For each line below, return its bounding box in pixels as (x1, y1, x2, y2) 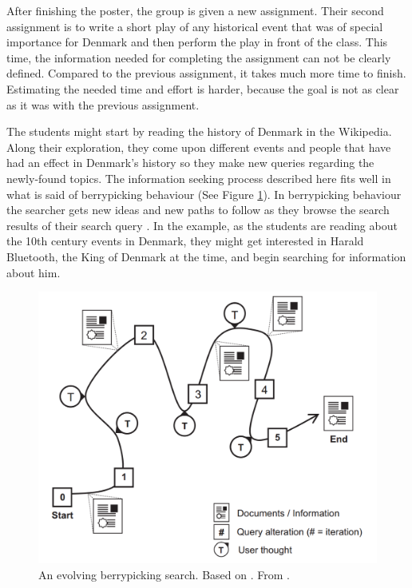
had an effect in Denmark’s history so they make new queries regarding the (6, 154, 374, 171)
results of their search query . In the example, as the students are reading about (6, 217, 398, 233)
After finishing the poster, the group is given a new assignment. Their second (6, 2, 384, 18)
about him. (6, 264, 61, 280)
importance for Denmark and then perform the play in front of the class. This (6, 34, 388, 50)
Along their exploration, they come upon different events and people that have (6, 138, 391, 155)
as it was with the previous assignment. (6, 96, 200, 113)
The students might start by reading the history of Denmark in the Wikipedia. (6, 123, 392, 140)
